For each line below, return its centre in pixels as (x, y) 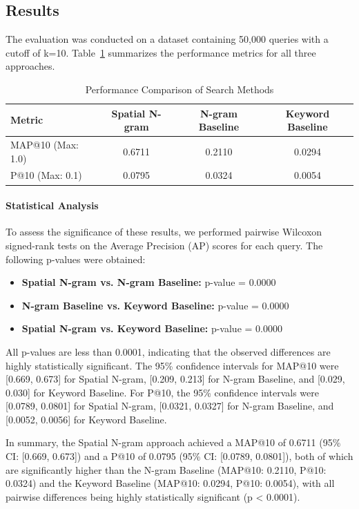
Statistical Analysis (52, 205)
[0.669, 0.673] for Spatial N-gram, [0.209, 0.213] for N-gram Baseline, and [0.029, (175, 379)
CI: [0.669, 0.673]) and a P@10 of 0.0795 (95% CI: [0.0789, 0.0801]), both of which (179, 456)
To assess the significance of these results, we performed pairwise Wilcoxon (164, 232)
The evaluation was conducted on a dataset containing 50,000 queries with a (167, 39)
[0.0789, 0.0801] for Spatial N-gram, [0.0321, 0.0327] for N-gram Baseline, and (170, 406)
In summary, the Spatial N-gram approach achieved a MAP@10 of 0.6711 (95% (173, 442)
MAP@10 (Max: (45, 145)
